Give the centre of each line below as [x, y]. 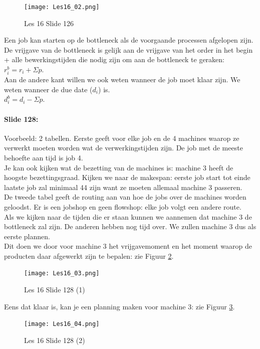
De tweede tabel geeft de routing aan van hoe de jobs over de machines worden [125, 197]
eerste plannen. [27, 236]
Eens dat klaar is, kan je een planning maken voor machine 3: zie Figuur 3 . [119, 306]
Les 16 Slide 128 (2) [55, 340]
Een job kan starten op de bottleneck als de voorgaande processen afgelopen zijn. [129, 40]
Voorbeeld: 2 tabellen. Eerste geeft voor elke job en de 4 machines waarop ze [122, 138]
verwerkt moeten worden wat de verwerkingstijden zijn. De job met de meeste [123, 148]
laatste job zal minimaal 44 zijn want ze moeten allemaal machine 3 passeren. [123, 187]
